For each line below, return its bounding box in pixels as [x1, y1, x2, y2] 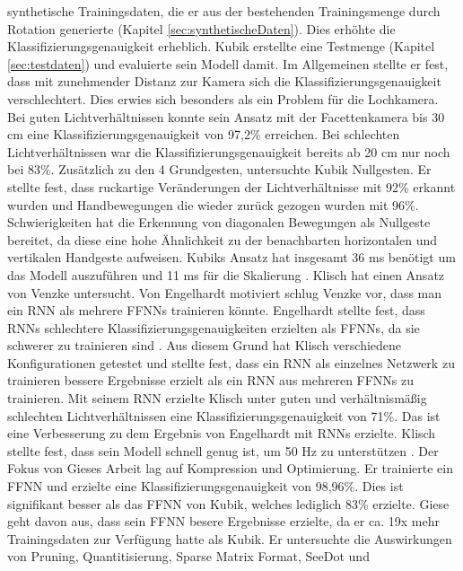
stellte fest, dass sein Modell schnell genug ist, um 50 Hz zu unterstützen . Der [7, 441, 439, 460]
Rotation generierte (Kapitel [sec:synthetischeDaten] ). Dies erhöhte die [7, 19, 396, 38]
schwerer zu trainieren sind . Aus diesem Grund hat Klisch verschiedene [7, 336, 402, 355]
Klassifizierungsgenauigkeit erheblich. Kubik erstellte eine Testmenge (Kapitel [7, 37, 435, 56]
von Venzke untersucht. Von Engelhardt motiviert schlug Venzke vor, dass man [7, 283, 442, 302]
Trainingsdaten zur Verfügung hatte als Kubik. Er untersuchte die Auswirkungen [7, 529, 452, 548]
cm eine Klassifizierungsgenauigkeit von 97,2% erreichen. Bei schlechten [7, 125, 400, 144]
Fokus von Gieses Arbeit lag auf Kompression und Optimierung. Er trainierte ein [7, 459, 453, 478]
